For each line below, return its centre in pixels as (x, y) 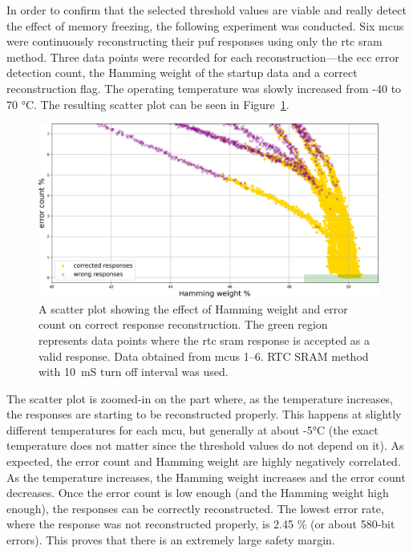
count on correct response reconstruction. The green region (183, 324)
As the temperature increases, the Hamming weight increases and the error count (206, 477)
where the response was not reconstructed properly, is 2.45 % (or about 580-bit (201, 524)
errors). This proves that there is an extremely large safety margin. (171, 540)
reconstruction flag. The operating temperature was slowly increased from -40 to (204, 88)
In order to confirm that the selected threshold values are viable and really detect (206, 10)
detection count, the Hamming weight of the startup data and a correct (182, 73)
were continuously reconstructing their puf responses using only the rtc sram (194, 41)
